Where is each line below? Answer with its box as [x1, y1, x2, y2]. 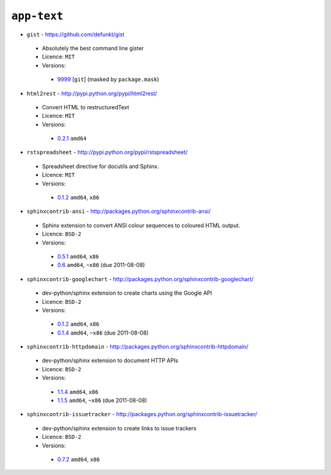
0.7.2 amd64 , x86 [57, 456, 101, 463]
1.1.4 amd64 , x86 [57, 388, 99, 395]
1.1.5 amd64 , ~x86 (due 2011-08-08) [57, 396, 147, 404]
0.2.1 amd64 [57, 135, 87, 142]
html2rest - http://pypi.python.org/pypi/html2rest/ [26, 90, 158, 97]
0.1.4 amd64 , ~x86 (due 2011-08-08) [57, 329, 149, 336]
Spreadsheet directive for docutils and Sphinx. [42, 163, 159, 170]
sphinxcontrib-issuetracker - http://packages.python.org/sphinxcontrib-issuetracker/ [26, 411, 257, 418]
